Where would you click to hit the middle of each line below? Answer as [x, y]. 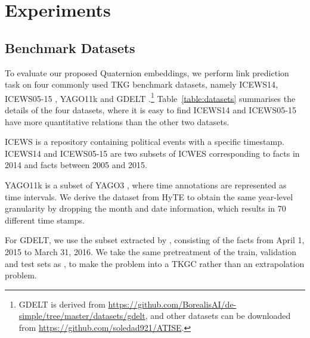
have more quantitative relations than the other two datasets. [117, 121]
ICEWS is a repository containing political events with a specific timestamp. [145, 142]
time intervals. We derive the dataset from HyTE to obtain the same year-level [149, 196]
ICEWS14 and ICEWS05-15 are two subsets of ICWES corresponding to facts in [152, 153]
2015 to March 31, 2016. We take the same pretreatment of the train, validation [151, 251]
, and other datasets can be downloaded [218, 316]
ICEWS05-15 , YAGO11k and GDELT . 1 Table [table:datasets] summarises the [150, 97]
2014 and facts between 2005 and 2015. [76, 165]
